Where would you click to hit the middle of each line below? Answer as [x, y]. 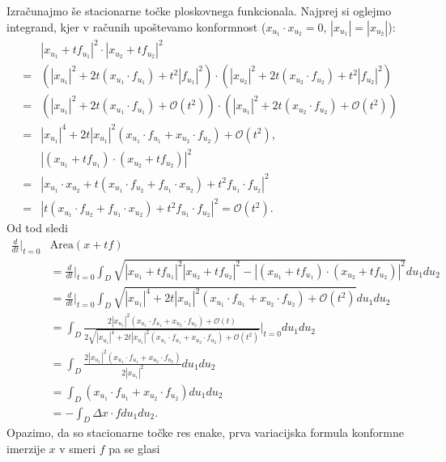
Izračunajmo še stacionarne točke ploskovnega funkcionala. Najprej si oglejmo [199, 11]
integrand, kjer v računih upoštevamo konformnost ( [136, 26]
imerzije [26, 449]
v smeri [78, 449]
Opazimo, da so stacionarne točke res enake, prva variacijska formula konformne [205, 432]
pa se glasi [134, 449]
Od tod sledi [37, 228]
